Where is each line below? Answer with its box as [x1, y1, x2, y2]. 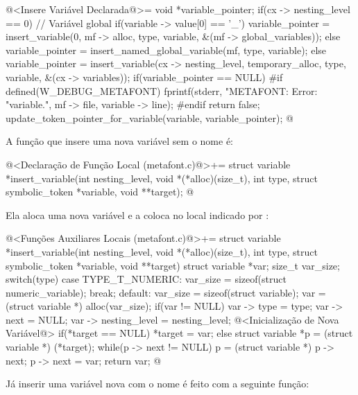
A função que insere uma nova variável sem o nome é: [6, 134, 234, 148]
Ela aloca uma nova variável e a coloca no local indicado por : [6, 207, 269, 222]
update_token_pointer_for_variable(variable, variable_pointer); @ [6, 110, 293, 125]
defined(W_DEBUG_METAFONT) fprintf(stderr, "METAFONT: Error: [6, 83, 318, 98]
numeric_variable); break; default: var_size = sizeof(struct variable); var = [6, 285, 326, 299]
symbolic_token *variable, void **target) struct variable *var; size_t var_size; [6, 258, 340, 272]
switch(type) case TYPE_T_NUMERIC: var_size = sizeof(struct [6, 272, 287, 286]
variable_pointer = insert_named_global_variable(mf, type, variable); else [6, 42, 327, 57]
